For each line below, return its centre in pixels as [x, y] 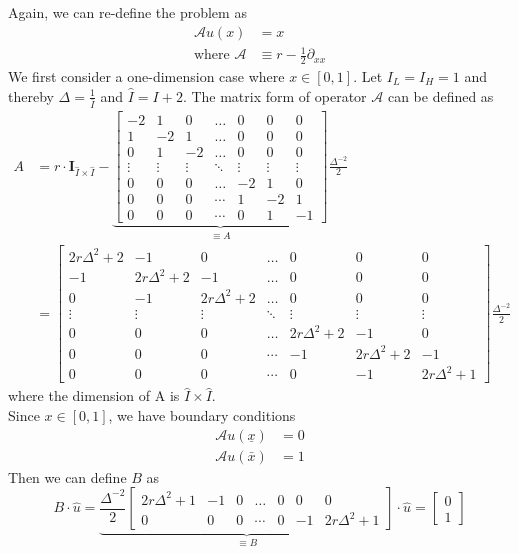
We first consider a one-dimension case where [146, 76]
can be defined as [440, 95]
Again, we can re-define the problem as [127, 12]
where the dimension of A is [94, 395]
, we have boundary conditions [202, 415]
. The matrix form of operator [274, 95]
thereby [31, 95]
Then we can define [67, 476]
